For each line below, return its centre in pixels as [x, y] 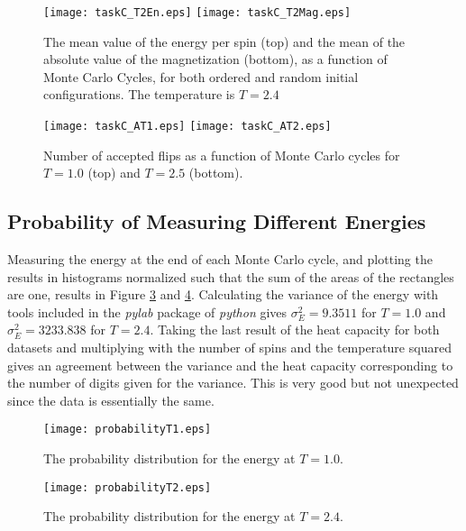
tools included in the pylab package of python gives [147, 311]
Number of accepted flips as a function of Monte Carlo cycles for [222, 155]
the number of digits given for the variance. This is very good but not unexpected [233, 383]
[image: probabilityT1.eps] [128, 430]
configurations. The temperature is [139, 94]
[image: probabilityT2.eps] [128, 487]
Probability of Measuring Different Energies [217, 221]
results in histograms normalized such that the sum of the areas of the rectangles [231, 276]
